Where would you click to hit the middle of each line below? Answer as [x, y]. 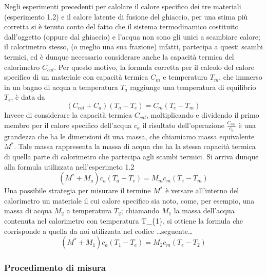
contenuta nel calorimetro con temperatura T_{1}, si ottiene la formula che [123, 220]
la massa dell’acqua [204, 210]
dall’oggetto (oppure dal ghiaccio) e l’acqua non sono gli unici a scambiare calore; [132, 36]
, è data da [28, 97]
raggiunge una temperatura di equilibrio [193, 87]
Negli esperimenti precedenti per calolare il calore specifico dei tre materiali [123, 6]
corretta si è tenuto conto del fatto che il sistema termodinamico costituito [121, 26]
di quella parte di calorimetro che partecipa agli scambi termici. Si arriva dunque [131, 156]
